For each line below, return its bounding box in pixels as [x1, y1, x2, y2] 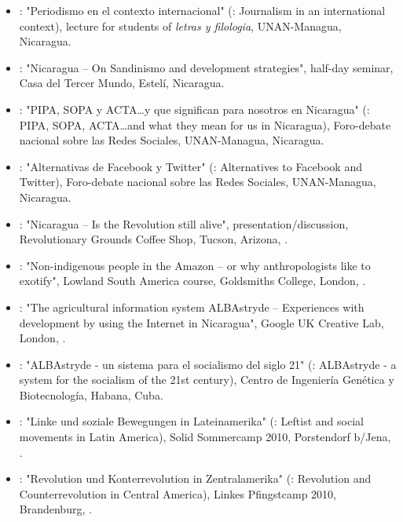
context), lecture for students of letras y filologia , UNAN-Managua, [19, 17, 342, 34]
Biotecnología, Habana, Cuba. [19, 386, 163, 403]
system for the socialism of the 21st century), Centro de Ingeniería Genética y [19, 371, 394, 388]
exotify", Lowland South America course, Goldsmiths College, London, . [19, 272, 366, 289]
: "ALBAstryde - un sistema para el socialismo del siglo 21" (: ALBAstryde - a [19, 356, 397, 372]
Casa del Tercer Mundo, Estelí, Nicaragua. [19, 75, 225, 91]
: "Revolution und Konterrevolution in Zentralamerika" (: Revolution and [19, 470, 372, 487]
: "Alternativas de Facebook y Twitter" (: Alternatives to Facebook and [19, 158, 362, 174]
